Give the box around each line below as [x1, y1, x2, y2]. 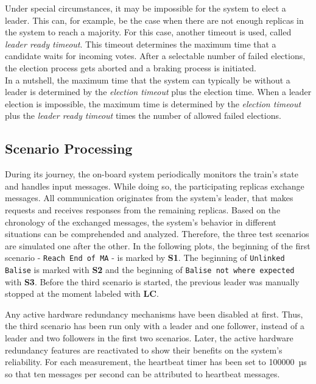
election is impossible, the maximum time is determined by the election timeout [5, 97, 301, 110]
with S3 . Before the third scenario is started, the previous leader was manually [5, 275, 300, 288]
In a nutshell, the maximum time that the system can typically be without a [5, 73, 290, 86]
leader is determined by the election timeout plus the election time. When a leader [5, 85, 312, 98]
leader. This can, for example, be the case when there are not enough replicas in [5, 13, 304, 26]
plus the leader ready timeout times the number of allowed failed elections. [5, 109, 281, 122]
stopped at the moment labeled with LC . [5, 287, 159, 300]
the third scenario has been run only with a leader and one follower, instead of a [5, 319, 304, 332]
